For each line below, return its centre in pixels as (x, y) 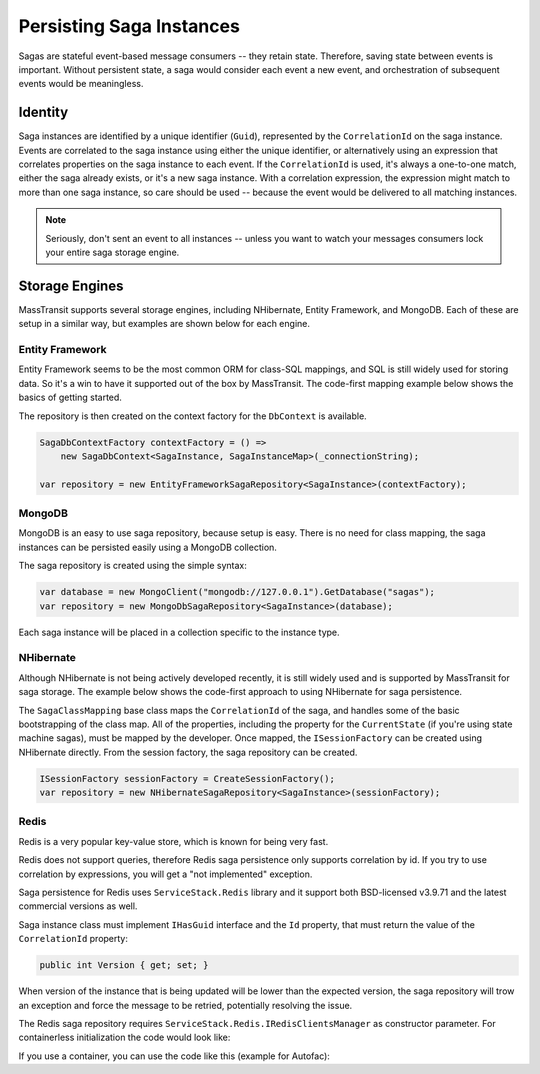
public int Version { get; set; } (124, 965)
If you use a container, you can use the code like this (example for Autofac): (174, 1056)
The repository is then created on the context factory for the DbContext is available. (192, 416)
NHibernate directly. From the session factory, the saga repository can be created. (188, 752)
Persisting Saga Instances (129, 26)
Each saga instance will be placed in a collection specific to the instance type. (179, 632)
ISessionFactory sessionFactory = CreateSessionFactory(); (187, 778)
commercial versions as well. (78, 906)
